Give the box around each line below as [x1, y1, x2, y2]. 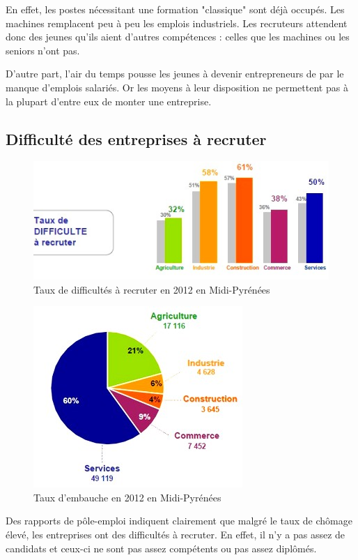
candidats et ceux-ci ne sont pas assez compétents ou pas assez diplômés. [6, 540, 317, 555]
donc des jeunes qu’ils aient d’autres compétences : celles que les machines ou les [6, 29, 350, 44]
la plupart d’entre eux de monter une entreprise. [6, 93, 212, 108]
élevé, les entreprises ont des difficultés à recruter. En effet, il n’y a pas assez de [6, 527, 345, 541]
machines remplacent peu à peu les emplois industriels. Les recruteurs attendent [6, 15, 348, 30]
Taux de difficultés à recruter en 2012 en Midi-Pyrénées [33, 282, 270, 296]
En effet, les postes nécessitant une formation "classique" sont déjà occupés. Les [6, 2, 345, 16]
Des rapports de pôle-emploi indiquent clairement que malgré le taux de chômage [6, 513, 352, 528]
